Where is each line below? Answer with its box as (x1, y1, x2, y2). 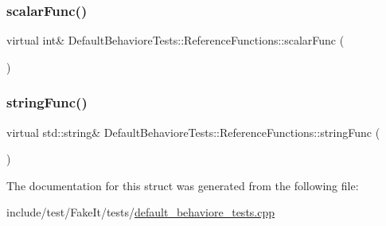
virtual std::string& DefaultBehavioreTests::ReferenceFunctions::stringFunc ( (6, 123, 380, 140)
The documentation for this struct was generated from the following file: (6, 177, 359, 193)
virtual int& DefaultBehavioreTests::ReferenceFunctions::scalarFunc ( (6, 32, 345, 49)
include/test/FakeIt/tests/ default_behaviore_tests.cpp (6, 204, 275, 220)
